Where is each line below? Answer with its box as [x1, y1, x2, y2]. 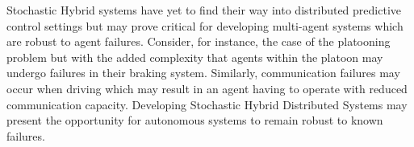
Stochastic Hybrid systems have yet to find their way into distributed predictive [6, 2, 401, 18]
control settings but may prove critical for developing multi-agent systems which [6, 17, 404, 34]
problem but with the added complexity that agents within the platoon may [6, 48, 383, 65]
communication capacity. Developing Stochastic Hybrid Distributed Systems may [6, 96, 408, 112]
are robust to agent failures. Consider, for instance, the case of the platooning [6, 33, 391, 50]
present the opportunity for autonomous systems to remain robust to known [6, 112, 383, 129]
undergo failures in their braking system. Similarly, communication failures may [6, 64, 400, 81]
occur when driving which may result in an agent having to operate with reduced [6, 80, 408, 96]
